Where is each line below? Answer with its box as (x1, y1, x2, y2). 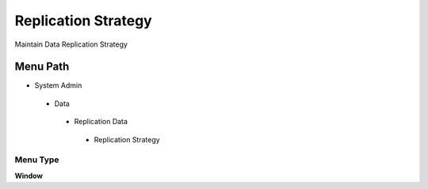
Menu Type (14, 154, 59, 165)
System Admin (34, 81, 82, 90)
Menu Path (14, 60, 70, 74)
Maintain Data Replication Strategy (14, 40, 128, 49)
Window (14, 171, 44, 180)
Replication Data (74, 117, 128, 127)
